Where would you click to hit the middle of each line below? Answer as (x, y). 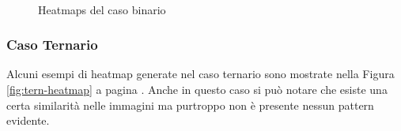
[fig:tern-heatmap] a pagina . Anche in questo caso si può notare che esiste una (197, 89)
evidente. (28, 120)
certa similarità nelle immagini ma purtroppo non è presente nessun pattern (190, 105)
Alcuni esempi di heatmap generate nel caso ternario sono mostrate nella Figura (200, 74)
